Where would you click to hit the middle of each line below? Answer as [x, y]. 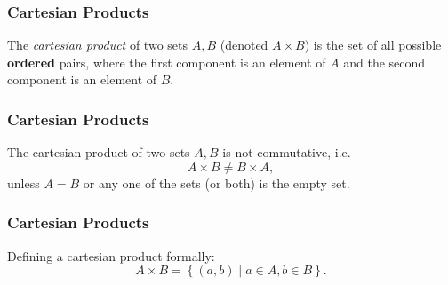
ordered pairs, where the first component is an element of [167, 62]
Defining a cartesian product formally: [111, 255]
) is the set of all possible [373, 45]
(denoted [244, 45]
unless [24, 182]
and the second [384, 62]
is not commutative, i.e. [287, 152]
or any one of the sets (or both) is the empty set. [216, 182]
